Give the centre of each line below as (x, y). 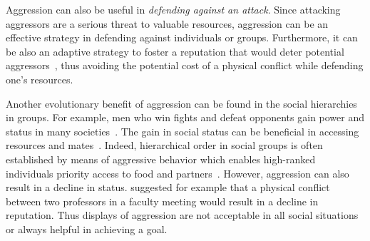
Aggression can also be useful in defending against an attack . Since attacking (173, 9)
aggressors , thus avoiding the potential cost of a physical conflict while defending (185, 65)
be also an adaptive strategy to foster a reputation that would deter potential (175, 51)
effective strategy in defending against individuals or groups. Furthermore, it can (182, 37)
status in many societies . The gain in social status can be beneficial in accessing (183, 131)
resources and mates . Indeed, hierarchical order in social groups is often (164, 145)
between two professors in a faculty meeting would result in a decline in (162, 201)
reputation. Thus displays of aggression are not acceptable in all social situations (182, 215)
